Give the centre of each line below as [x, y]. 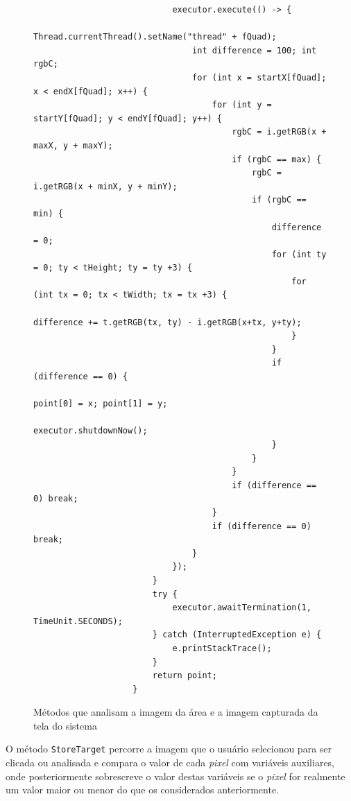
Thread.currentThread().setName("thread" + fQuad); [155, 37]
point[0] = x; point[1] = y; [101, 404]
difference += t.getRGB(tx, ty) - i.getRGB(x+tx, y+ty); [168, 322]
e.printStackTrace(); [222, 648]
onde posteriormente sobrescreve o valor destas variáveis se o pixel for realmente [175, 776]
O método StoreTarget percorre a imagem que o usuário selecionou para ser [169, 749]
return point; [185, 676]
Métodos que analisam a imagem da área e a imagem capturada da [176, 712]
